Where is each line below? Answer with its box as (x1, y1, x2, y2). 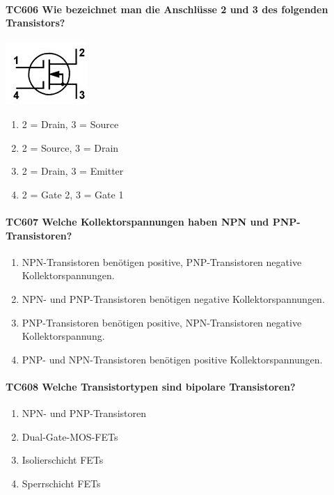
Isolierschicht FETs (22, 453, 104, 467)
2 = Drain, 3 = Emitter (22, 164, 124, 178)
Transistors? (6, 15, 65, 30)
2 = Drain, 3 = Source (22, 116, 119, 131)
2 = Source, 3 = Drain (22, 140, 119, 155)
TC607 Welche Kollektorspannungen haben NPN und (6, 214, 269, 228)
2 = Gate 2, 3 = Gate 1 (22, 187, 124, 201)
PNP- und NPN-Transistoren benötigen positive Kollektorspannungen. (22, 352, 323, 366)
